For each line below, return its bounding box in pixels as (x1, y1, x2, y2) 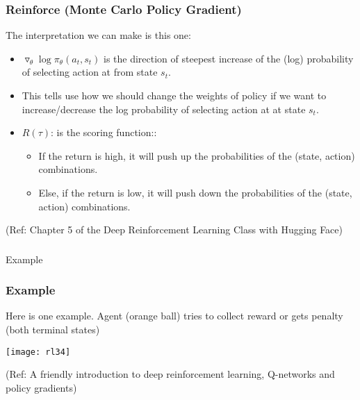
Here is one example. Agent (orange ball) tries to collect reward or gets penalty (6, 308, 343, 323)
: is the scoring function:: (51, 125, 157, 140)
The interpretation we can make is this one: (6, 28, 191, 42)
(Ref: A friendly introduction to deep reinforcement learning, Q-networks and (6, 367, 335, 381)
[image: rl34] (6, 347, 71, 357)
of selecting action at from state (22, 65, 158, 79)
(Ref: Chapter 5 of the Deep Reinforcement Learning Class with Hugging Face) (6, 222, 343, 237)
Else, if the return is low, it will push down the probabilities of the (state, (38, 185, 352, 199)
